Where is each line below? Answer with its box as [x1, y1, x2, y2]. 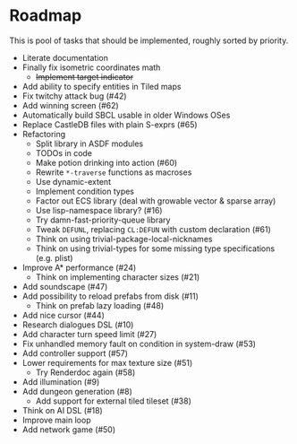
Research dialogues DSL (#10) [21, 319, 134, 330]
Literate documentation [21, 52, 109, 63]
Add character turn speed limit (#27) [21, 328, 157, 339]
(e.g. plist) [35, 252, 73, 263]
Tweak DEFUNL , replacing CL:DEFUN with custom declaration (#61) [35, 223, 271, 234]
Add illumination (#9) [21, 376, 100, 387]
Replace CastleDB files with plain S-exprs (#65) [21, 118, 199, 130]
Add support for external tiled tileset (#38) [35, 396, 192, 406]
